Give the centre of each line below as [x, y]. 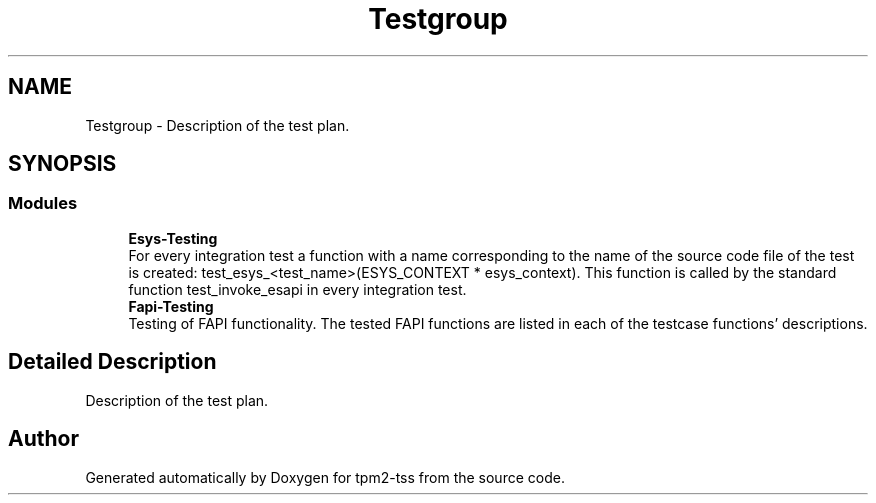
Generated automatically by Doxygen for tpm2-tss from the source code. [325, 477]
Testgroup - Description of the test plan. [217, 125]
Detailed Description [112, 362]
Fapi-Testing [171, 306]
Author [43, 439]
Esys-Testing [173, 238]
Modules [43, 203]
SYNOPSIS [62, 164]
